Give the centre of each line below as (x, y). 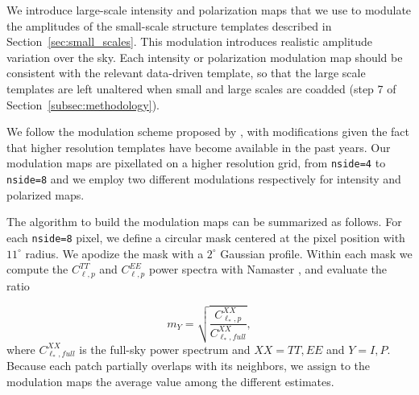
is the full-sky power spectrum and (165, 349)
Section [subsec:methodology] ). (83, 104)
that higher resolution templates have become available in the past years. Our (199, 147)
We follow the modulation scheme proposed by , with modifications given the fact (208, 132)
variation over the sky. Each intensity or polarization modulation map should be (205, 57)
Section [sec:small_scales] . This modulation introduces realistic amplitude (190, 41)
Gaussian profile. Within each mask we (316, 253)
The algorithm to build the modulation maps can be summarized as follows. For (204, 222)
